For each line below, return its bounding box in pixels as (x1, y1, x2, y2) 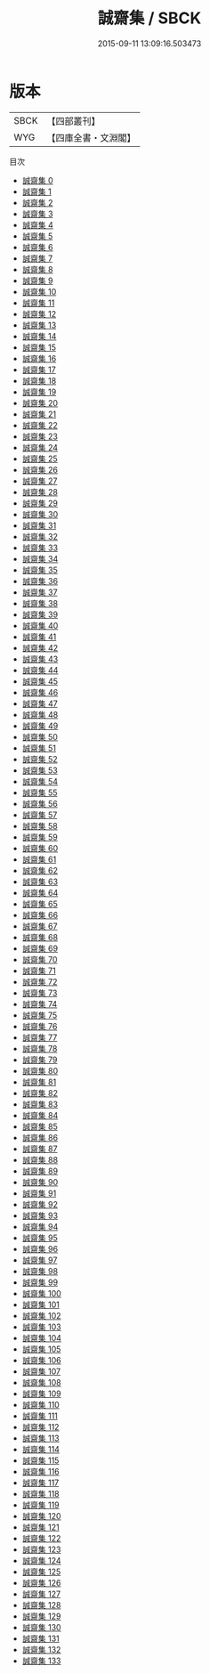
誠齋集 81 (21, 1077, 57, 1087)
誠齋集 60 (21, 842, 59, 853)
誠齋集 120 (21, 1510, 61, 1521)
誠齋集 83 (21, 1099, 59, 1109)
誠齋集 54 (21, 776, 59, 786)
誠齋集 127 (21, 1589, 61, 1599)
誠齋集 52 (21, 753, 58, 764)
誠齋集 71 (21, 965, 56, 976)
